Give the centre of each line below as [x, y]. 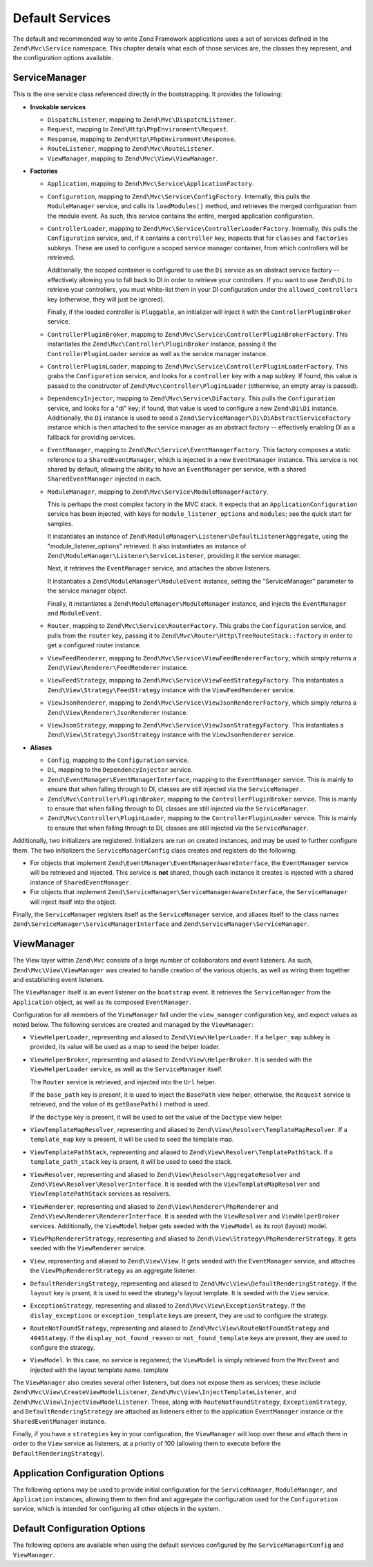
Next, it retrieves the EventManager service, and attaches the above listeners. [159, 568]
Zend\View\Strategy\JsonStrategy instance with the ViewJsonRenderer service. [171, 735]
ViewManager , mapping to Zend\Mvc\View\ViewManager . [132, 158]
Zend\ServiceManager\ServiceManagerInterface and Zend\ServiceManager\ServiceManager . [161, 924]
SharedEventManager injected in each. [105, 479]
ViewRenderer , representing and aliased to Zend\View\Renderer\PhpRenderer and [154, 1206]
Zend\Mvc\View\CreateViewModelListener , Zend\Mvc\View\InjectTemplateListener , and [154, 1392]
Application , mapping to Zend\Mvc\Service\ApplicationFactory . [151, 184]
